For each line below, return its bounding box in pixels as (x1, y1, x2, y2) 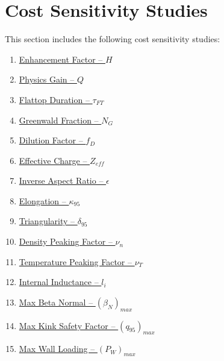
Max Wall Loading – (19, 342, 95, 355)
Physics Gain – (19, 73, 75, 86)
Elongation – (19, 194, 66, 207)
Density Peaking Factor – (19, 235, 113, 248)
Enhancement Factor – (19, 52, 103, 65)
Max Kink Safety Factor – (19, 319, 116, 331)
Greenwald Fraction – (19, 113, 99, 126)
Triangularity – (19, 215, 75, 227)
